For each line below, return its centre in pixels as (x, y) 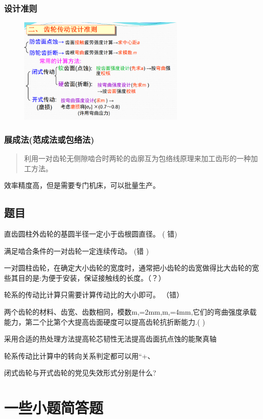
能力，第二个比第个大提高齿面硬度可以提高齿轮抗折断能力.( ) (105, 321)
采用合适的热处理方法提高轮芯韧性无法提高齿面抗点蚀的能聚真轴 (110, 339)
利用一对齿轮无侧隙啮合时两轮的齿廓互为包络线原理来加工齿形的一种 (137, 158)
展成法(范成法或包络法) (49, 139)
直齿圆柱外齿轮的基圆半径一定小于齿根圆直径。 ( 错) (91, 234)
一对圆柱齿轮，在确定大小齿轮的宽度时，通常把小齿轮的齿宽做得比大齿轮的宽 (131, 268)
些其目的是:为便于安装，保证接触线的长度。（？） (85, 277)
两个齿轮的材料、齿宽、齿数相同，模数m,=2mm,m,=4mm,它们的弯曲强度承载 (130, 312)
